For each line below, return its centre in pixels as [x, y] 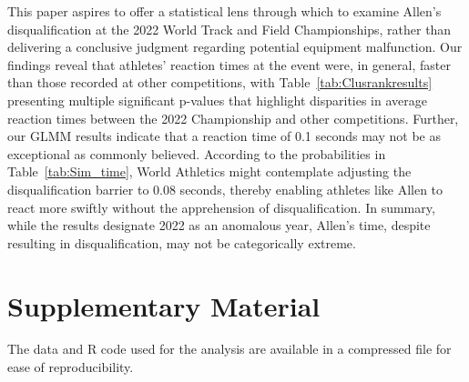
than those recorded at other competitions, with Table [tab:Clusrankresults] [220, 82]
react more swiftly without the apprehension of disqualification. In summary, [221, 207]
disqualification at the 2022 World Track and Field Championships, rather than [229, 29]
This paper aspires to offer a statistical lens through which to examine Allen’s [224, 11]
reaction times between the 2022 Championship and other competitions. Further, [233, 118]
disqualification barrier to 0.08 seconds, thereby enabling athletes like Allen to [225, 189]
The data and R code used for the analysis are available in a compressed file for [229, 349]
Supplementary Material [164, 305]
